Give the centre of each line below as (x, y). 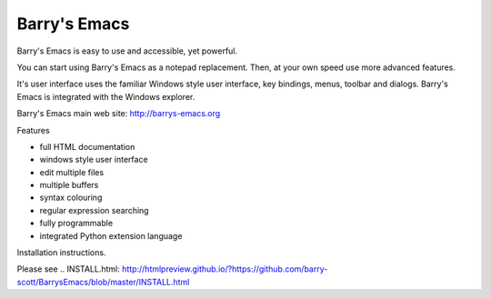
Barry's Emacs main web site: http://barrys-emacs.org (119, 114)
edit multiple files (72, 172)
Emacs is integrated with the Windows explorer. (106, 96)
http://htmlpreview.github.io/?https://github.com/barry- (225, 269)
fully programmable (76, 223)
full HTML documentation (87, 146)
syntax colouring (71, 198)
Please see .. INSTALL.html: (68, 269)
